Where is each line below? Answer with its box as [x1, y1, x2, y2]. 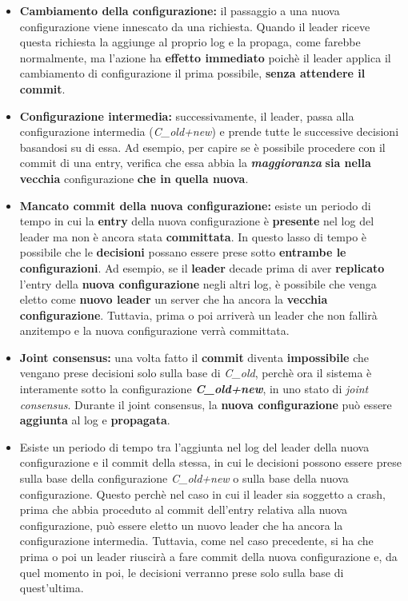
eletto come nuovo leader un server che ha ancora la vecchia [19, 291, 328, 308]
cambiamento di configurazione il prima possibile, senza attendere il [19, 65, 366, 82]
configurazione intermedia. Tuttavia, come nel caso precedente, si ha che [19, 532, 374, 549]
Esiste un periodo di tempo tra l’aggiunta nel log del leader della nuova [19, 438, 370, 455]
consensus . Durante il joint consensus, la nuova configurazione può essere [19, 396, 392, 412]
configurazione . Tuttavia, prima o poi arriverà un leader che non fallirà [19, 306, 378, 323]
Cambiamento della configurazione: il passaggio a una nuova [19, 2, 340, 18]
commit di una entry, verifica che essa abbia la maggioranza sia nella [19, 154, 371, 171]
